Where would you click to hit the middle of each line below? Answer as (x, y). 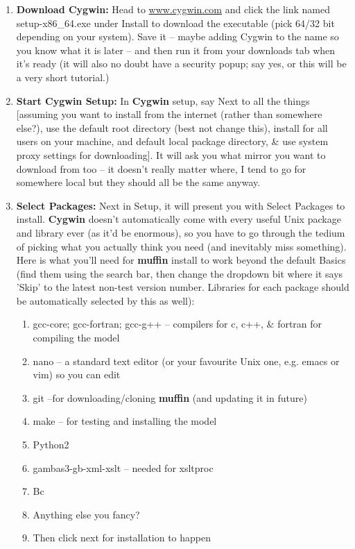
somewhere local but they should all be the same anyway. (138, 182)
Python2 (51, 445)
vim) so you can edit (77, 374)
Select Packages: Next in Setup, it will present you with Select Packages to (181, 205)
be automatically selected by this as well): (105, 300)
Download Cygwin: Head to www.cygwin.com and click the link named (173, 9)
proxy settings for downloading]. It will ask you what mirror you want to (171, 154)
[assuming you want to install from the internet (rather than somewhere (169, 114)
